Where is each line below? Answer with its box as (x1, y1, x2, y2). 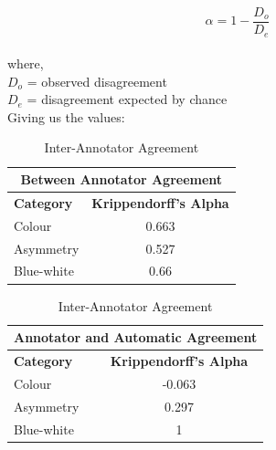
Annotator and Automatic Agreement (14, 328, 258, 347)
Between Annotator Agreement (20, 170, 223, 189)
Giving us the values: (7, 107, 125, 126)
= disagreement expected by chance (27, 89, 228, 109)
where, (7, 54, 44, 73)
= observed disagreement (27, 71, 167, 90)
